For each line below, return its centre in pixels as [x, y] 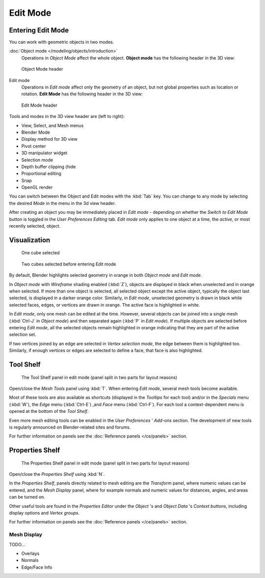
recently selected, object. [35, 226]
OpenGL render [37, 187]
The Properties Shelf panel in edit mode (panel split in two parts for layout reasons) [106, 463]
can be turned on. [27, 497]
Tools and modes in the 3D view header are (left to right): [67, 116]
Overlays [30, 553]
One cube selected [40, 253]
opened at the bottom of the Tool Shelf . [49, 411]
